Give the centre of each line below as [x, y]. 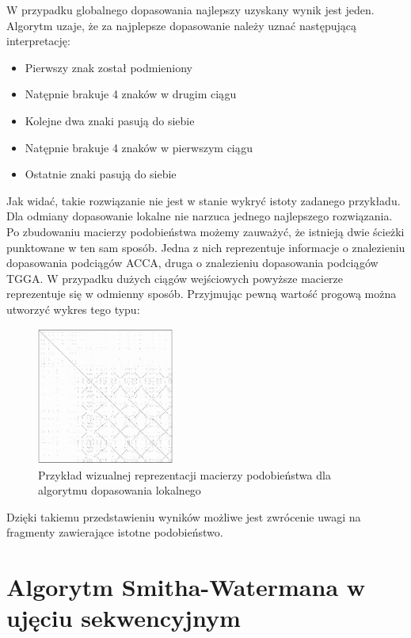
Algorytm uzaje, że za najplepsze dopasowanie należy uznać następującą [182, 25]
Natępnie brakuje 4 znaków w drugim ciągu [131, 94]
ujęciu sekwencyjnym [124, 618]
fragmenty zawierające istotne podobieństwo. [115, 532]
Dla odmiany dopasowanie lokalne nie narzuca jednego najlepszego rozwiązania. [200, 216]
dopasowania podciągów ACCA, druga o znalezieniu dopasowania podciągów [192, 263]
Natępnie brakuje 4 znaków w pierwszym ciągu [139, 147]
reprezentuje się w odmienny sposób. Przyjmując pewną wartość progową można [202, 294]
